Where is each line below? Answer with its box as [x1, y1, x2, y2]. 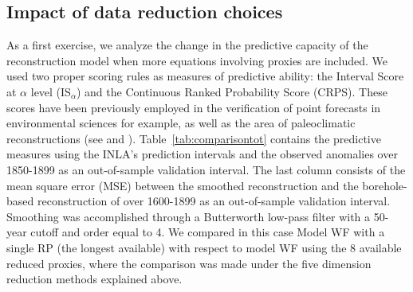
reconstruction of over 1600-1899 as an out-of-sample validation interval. [37, 193, 391, 209]
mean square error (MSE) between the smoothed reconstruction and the [6, 177, 359, 193]
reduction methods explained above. [6, 271, 183, 287]
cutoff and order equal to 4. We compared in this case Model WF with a [30, 224, 385, 240]
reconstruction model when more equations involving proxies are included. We [6, 52, 387, 68]
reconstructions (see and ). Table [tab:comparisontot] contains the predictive [6, 130, 381, 146]
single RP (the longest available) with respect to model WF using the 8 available [6, 239, 402, 255]
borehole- [362, 177, 407, 193]
